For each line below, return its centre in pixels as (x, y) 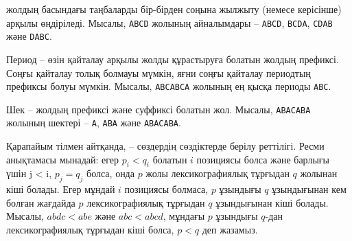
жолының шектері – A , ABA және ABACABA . (94, 123)
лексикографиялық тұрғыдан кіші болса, (90, 230)
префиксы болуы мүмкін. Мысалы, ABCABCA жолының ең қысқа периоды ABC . (169, 86)
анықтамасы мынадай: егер (63, 159)
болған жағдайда (41, 202)
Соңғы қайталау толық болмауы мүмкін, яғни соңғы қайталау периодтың (159, 72)
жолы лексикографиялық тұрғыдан (218, 173)
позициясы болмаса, (166, 189)
